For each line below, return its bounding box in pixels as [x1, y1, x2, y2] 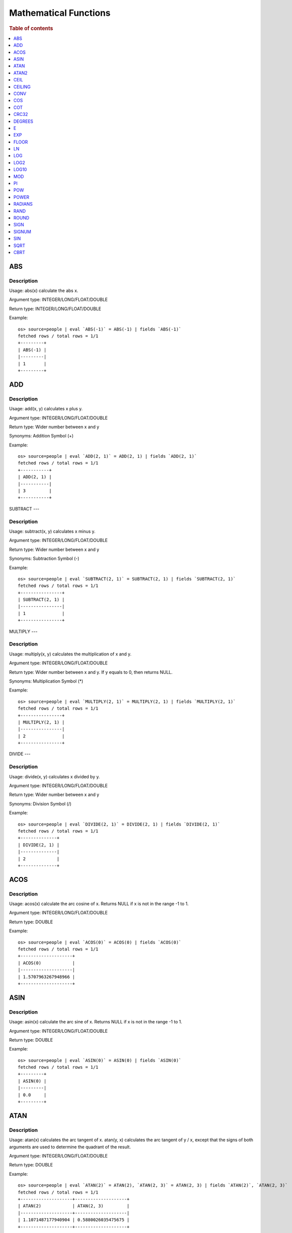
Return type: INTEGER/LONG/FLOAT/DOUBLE [9, 306, 101, 312]
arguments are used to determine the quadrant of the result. [9, 1144, 131, 1150]
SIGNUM [13, 228, 32, 234]
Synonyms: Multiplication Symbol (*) [9, 678, 84, 684]
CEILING [13, 84, 31, 90]
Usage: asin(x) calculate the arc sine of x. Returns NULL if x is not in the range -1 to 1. [9, 1019, 182, 1025]
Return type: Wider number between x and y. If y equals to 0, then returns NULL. [9, 669, 173, 675]
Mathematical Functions [9, 7, 111, 18]
